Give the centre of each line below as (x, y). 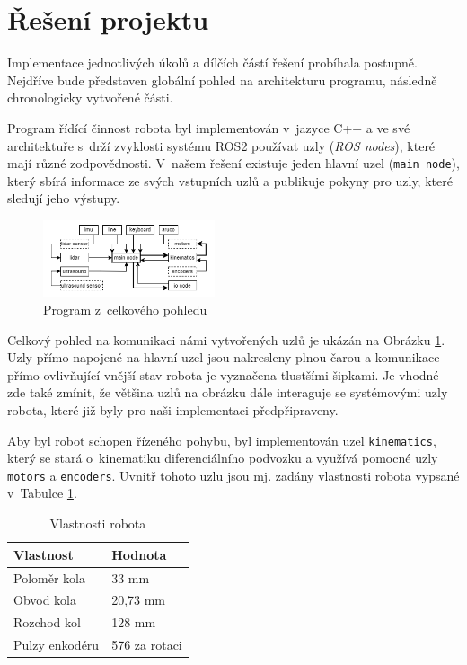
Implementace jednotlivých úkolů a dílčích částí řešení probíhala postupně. (212, 62)
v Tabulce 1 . (42, 493)
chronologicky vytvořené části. (90, 98)
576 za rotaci (147, 645)
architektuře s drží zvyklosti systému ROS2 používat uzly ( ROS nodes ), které (221, 145)
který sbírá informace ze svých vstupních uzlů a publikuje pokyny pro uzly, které (230, 180)
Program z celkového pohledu (125, 310)
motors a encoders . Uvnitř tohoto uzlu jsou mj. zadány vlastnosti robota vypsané (233, 475)
